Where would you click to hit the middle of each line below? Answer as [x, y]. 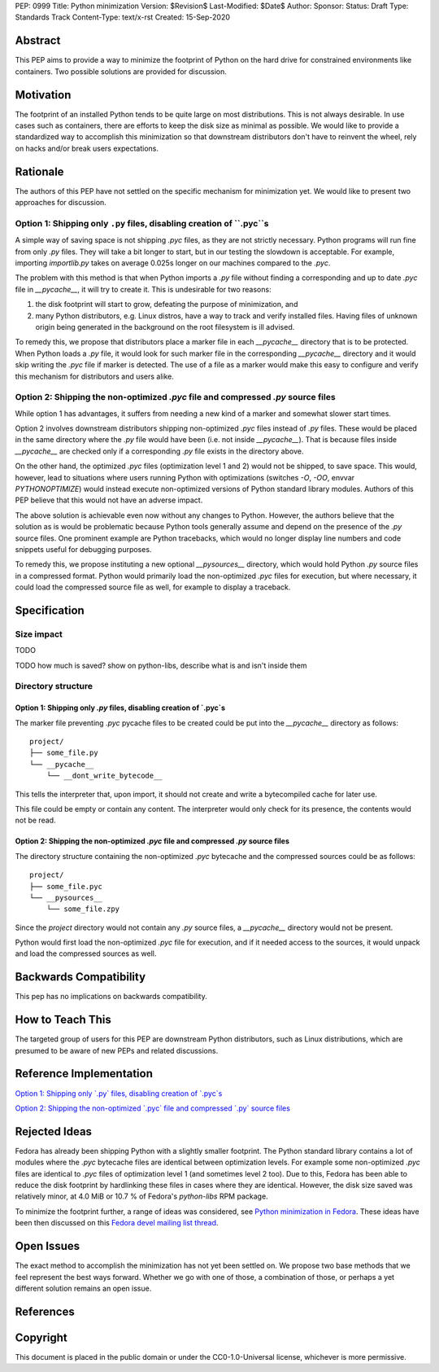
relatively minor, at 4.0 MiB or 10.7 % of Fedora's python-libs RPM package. [141, 1196]
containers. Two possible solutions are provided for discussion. [121, 71]
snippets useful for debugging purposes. [83, 549]
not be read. [35, 820]
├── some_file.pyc [66, 886]
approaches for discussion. [61, 203]
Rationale [39, 171]
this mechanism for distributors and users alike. [95, 376]
